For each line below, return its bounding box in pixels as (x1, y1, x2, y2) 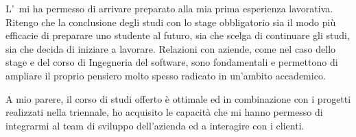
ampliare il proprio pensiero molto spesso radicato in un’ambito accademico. (5, 68, 326, 82)
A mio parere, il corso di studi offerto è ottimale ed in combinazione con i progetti (5, 91, 351, 105)
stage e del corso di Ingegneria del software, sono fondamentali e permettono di (5, 55, 338, 69)
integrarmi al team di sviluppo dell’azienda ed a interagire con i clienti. (5, 118, 305, 132)
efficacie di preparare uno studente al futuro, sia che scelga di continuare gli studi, (5, 28, 350, 42)
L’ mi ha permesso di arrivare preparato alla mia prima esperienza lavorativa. (5, 1, 333, 15)
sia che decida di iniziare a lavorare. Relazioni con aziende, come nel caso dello (5, 41, 336, 55)
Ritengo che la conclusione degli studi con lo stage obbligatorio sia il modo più (5, 14, 336, 29)
